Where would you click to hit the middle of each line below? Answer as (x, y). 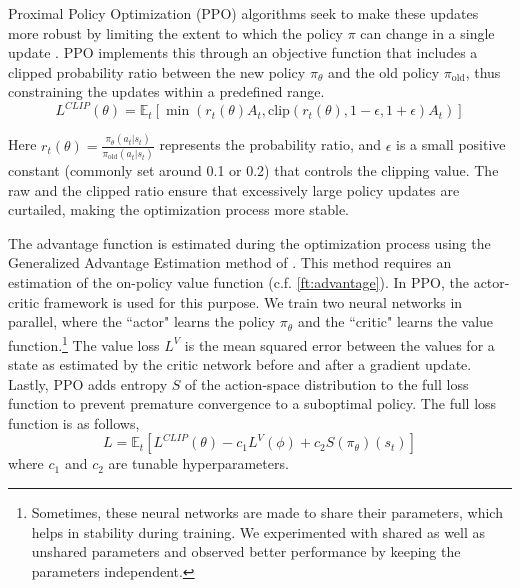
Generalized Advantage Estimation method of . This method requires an (230, 262)
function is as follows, (74, 422)
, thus (483, 71)
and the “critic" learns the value (395, 321)
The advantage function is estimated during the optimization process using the (249, 242)
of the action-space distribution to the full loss (327, 383)
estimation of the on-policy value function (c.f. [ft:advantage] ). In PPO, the (238, 282)
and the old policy (383, 71)
